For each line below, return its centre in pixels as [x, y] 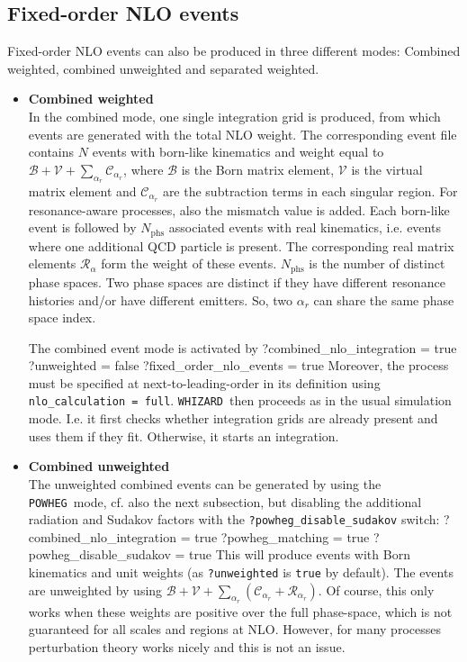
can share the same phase [384, 299]
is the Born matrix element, [258, 169]
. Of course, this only [376, 589]
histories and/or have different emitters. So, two [160, 299]
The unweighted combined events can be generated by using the [205, 483]
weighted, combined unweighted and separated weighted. [163, 68]
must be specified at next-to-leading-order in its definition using [204, 382]
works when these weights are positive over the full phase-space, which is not [240, 611]
